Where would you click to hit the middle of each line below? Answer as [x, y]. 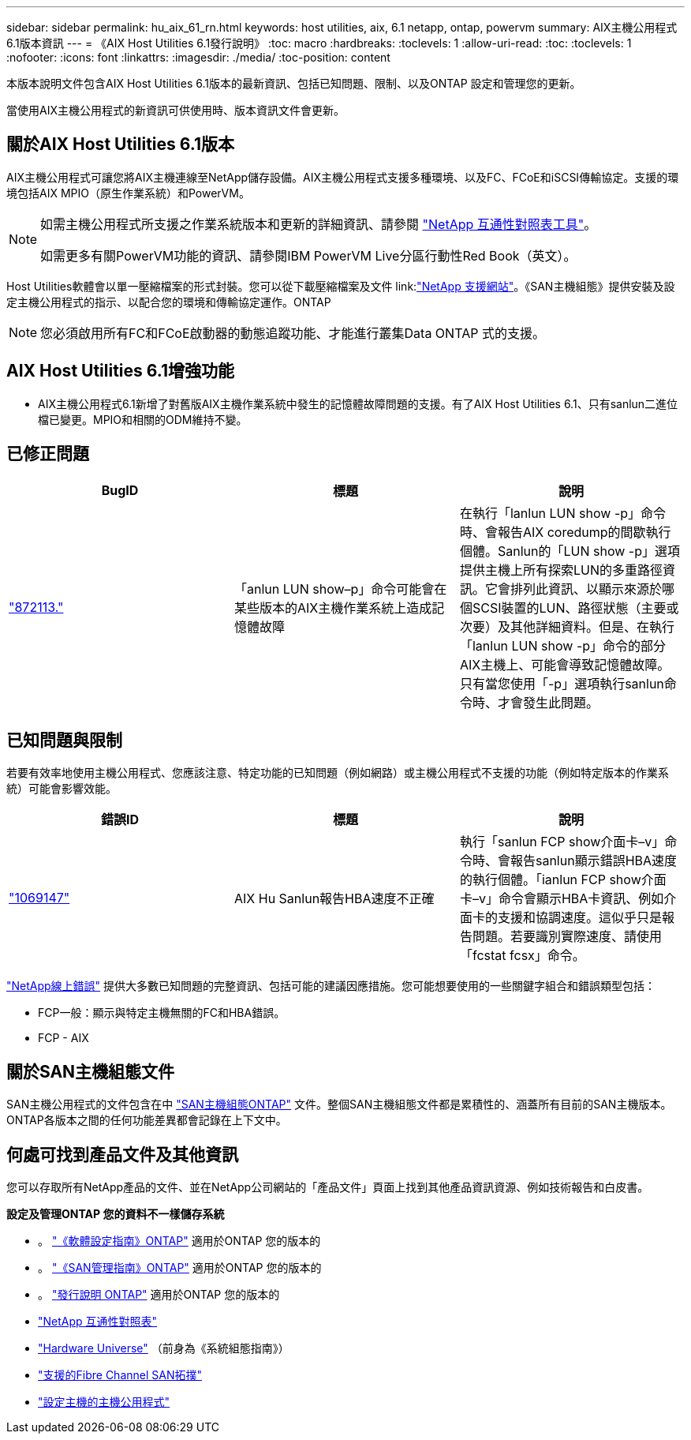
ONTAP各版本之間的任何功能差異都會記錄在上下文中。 [147, 1120]
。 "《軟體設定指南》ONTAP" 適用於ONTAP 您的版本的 [179, 1241]
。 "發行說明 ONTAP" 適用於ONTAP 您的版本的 [159, 1295]
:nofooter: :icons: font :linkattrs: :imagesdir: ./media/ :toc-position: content [198, 57]
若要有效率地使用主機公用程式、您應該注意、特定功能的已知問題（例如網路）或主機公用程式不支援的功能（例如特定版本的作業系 [338, 773]
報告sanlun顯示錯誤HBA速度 [594, 861]
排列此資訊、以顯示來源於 [586, 589]
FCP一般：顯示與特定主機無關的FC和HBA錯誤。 [162, 1013]
